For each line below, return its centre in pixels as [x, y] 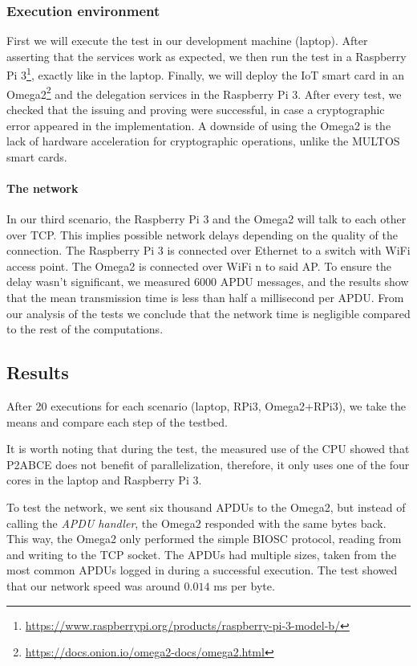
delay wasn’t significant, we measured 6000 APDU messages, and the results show [208, 282]
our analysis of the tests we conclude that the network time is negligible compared [208, 313]
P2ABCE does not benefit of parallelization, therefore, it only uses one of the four [208, 464]
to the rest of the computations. [85, 329]
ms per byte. [244, 585]
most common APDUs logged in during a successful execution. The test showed [202, 570]
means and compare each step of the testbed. [117, 421]
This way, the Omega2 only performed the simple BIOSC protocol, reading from [204, 539]
